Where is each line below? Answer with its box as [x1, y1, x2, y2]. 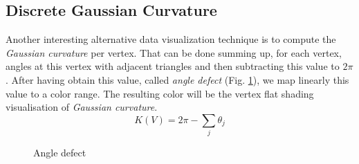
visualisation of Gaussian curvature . [6, 100, 158, 114]
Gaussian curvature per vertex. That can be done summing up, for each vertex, [6, 45, 342, 60]
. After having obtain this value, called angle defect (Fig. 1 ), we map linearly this [6, 72, 349, 86]
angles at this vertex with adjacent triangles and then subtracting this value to [6, 59, 340, 73]
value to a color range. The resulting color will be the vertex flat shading [6, 86, 314, 100]
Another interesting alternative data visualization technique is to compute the [6, 32, 336, 46]
